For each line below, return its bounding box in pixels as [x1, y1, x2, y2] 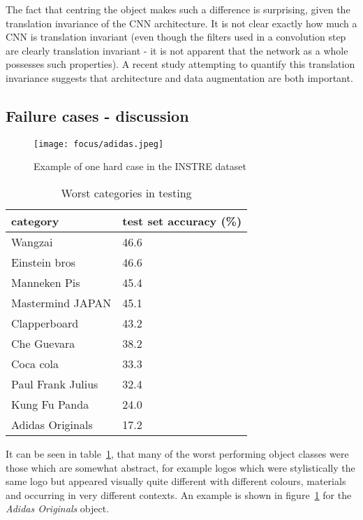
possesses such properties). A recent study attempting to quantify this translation [6, 57, 355, 71]
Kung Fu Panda [11, 396, 89, 413]
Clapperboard [11, 315, 79, 332]
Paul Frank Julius [11, 376, 98, 393]
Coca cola [11, 356, 59, 372]
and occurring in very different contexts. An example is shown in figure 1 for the [6, 487, 352, 502]
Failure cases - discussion [6, 104, 189, 126]
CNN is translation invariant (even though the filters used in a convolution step [6, 29, 346, 44]
